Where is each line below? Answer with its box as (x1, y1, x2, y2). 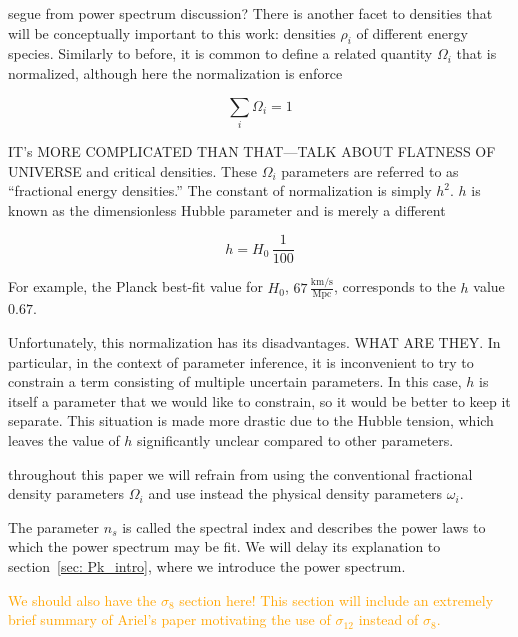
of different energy (356, 22, 468, 43)
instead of (358, 609, 419, 630)
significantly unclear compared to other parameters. (137, 430, 454, 451)
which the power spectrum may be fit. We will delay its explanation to (8, 536, 441, 557)
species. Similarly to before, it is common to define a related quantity (8, 43, 433, 64)
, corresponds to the (333, 276, 456, 297)
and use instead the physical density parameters (148, 483, 443, 504)
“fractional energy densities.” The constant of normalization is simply (8, 180, 432, 201)
